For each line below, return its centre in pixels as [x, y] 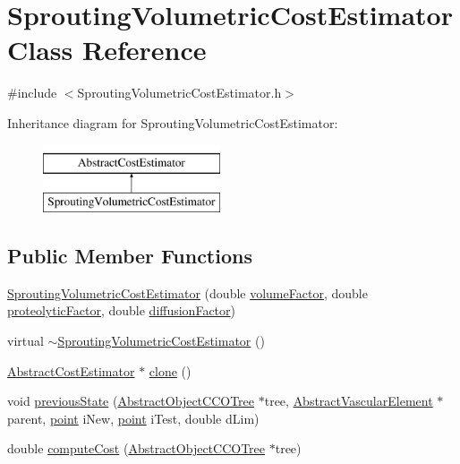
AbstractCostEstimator [71, 370]
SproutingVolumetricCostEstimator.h [179, 93]
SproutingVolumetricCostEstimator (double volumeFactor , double [187, 292]
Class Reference [107, 50]
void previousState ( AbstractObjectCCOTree [131, 401]
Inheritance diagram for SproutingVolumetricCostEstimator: [173, 122]
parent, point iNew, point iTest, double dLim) [133, 418]
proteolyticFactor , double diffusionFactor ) [121, 310]
